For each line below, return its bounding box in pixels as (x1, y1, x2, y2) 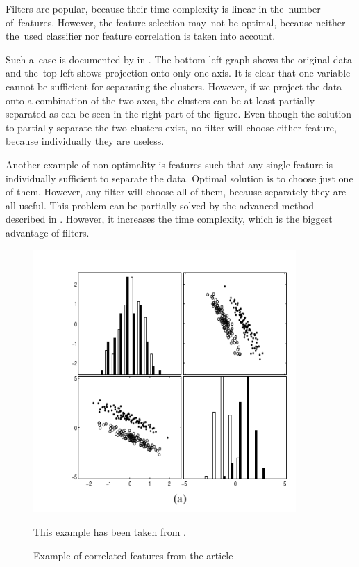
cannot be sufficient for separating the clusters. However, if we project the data (6, 79, 342, 93)
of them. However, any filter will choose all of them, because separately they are (6, 184, 347, 199)
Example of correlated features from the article (33, 548, 233, 562)
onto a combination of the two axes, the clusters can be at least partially (6, 93, 315, 107)
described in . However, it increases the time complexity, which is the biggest (6, 211, 333, 226)
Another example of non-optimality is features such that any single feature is (6, 157, 333, 171)
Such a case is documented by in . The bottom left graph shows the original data (6, 51, 352, 66)
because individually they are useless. (6, 134, 165, 148)
